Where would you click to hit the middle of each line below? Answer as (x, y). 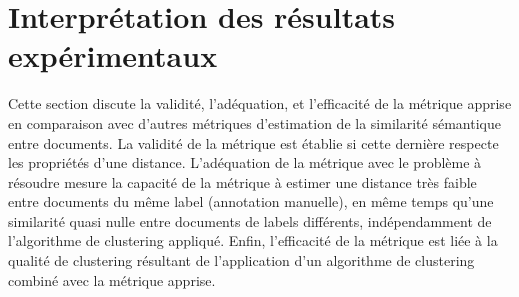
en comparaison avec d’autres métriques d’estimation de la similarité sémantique (254, 122)
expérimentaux (113, 55)
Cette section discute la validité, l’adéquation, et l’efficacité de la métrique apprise (260, 103)
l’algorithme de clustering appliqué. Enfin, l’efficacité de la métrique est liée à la (253, 240)
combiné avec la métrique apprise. (112, 279)
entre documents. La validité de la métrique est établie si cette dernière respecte (253, 142)
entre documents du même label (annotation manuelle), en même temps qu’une (251, 201)
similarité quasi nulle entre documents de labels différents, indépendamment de (250, 220)
